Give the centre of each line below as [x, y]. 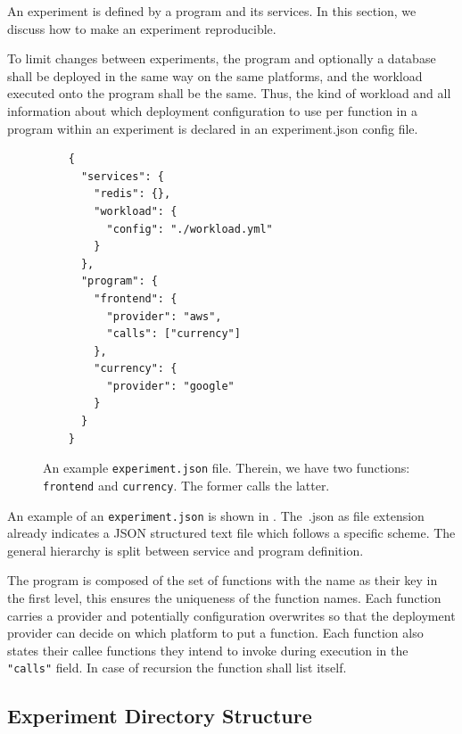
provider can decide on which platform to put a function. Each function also [215, 633]
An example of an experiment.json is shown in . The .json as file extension [216, 515]
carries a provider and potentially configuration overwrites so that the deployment [231, 615]
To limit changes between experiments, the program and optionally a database [222, 58]
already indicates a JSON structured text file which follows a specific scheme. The [231, 533]
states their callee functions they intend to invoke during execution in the [208, 650]
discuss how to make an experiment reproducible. [142, 28]
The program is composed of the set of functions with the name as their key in [223, 580]
